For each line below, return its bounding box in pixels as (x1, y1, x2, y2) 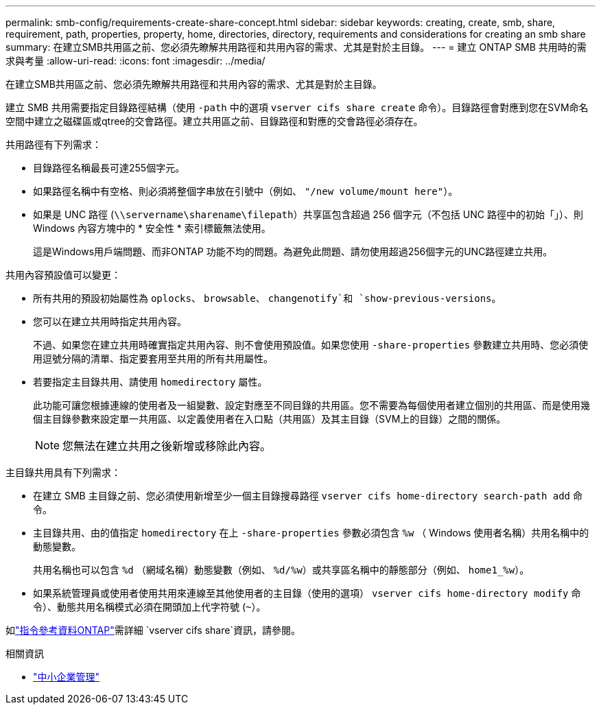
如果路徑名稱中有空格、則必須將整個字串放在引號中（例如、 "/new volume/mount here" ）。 (33, 185, 458, 197)
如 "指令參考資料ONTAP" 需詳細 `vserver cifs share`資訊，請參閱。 (5, 624, 300, 636)
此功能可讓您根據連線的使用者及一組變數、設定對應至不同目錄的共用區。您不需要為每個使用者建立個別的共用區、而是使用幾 (33, 399, 590, 411)
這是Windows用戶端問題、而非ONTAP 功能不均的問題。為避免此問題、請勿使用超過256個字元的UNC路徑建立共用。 (33, 246, 553, 257)
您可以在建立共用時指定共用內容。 (33, 316, 187, 327)
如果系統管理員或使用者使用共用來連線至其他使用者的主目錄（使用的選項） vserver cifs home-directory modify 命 (33, 587, 581, 599)
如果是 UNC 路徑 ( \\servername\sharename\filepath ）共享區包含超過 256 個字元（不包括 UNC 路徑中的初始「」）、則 (33, 209, 583, 220)
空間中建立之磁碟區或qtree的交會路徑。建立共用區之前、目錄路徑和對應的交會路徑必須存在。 (5, 115, 423, 127)
